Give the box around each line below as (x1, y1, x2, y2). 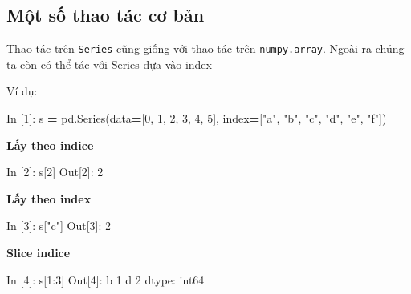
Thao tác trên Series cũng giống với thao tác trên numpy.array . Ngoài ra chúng (6, 40, 405, 57)
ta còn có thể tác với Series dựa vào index (6, 55, 212, 72)
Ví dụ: (6, 83, 38, 99)
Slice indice (6, 244, 71, 261)
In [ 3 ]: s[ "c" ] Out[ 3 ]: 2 (6, 217, 111, 234)
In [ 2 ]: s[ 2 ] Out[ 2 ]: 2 (6, 163, 104, 180)
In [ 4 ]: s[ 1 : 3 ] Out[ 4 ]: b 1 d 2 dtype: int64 (6, 271, 205, 288)
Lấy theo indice (6, 136, 94, 153)
